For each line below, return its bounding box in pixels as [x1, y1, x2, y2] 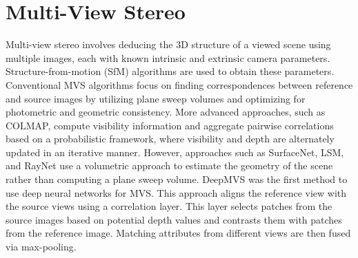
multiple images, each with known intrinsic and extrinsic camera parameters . [6, 50, 330, 65]
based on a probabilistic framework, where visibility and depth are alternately [6, 131, 335, 146]
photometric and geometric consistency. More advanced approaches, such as [6, 105, 326, 119]
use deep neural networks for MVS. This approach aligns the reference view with [6, 185, 347, 200]
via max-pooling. [6, 239, 77, 254]
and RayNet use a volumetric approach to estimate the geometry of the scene [6, 158, 333, 173]
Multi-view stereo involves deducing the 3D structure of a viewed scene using [6, 37, 331, 52]
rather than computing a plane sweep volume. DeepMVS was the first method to [6, 172, 348, 186]
